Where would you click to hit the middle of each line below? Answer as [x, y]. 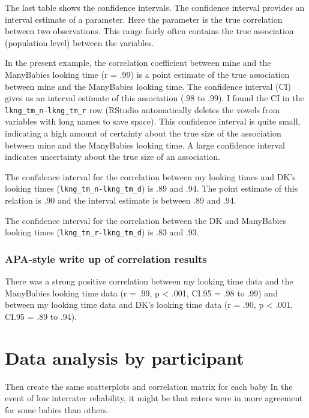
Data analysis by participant [124, 357]
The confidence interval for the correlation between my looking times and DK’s [150, 176]
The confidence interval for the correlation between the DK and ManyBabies [146, 220]
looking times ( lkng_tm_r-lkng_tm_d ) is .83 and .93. [102, 232]
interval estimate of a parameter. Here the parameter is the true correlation [144, 19]
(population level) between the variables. [79, 42]
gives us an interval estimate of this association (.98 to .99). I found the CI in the [154, 98]
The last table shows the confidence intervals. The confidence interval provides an [155, 7]
